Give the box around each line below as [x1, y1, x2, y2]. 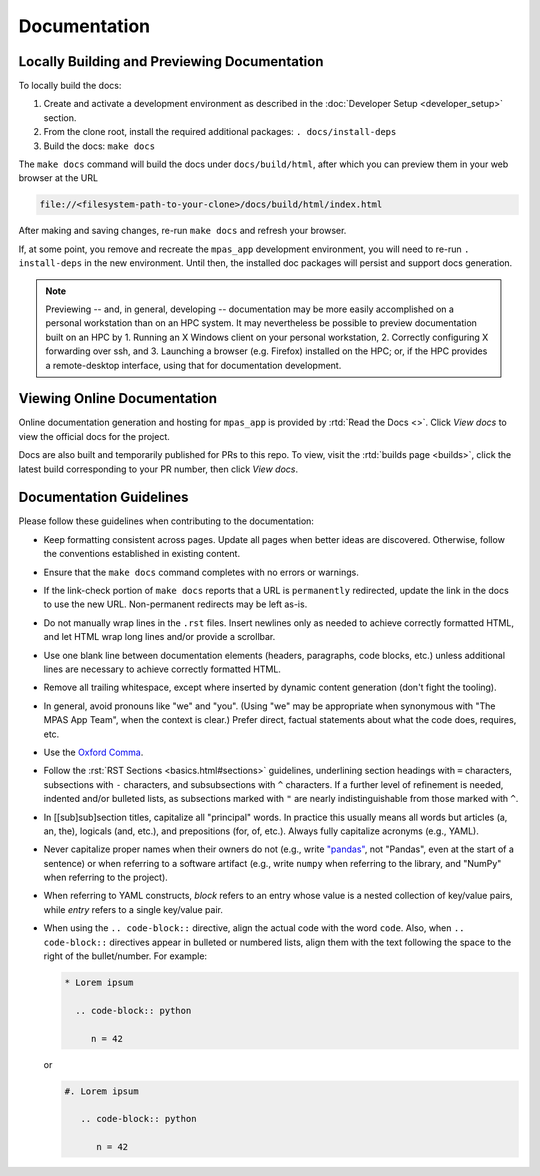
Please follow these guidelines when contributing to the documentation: [18, 515, 315, 527]
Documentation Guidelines [18, 489, 189, 506]
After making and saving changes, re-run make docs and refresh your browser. [18, 225, 347, 237]
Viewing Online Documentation [18, 390, 218, 407]
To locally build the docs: [18, 80, 122, 92]
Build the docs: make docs [43, 140, 155, 152]
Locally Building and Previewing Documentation [18, 53, 324, 70]
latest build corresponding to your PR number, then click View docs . [18, 463, 299, 475]
